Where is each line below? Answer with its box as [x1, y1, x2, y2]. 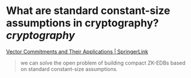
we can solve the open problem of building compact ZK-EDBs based [20, 59, 186, 66]
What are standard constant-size [6, 4, 170, 17]
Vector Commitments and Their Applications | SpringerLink [6, 48, 148, 55]
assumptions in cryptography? [6, 16, 159, 30]
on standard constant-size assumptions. [20, 65, 118, 72]
